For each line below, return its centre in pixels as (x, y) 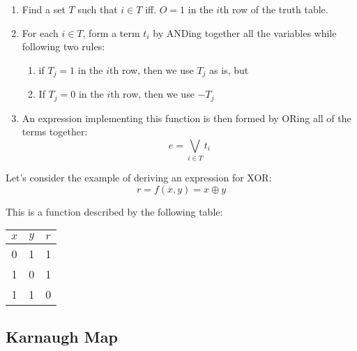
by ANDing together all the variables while (245, 32)
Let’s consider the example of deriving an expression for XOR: (139, 178)
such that (98, 9)
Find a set (44, 9)
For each (40, 32)
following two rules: (63, 46)
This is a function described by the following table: (114, 211)
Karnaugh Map (62, 336)
